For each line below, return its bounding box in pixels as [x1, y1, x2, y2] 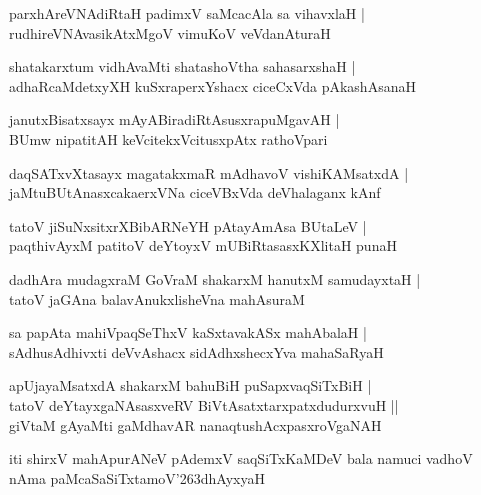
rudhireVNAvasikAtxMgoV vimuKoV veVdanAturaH [9, 22, 331, 43]
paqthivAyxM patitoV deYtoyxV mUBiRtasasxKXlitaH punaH [9, 235, 397, 256]
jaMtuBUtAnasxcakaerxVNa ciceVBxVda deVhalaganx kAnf [9, 182, 381, 203]
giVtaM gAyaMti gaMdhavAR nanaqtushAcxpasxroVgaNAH [9, 414, 382, 435]
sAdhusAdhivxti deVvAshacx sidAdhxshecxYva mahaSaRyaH [9, 341, 384, 362]
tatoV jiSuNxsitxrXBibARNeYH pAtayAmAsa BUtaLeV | [9, 215, 367, 236]
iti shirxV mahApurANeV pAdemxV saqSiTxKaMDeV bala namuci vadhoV [9, 448, 473, 469]
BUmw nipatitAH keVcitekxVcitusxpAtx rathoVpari [9, 128, 328, 149]
